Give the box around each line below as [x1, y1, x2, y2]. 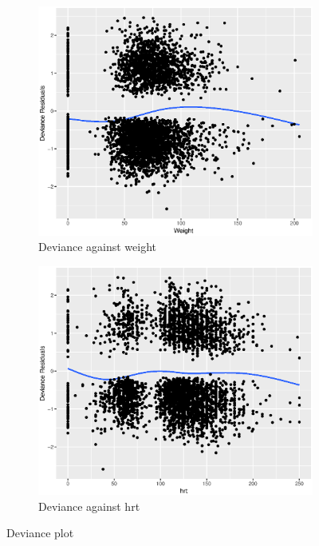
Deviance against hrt [38, 497, 140, 514]
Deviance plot [6, 524, 74, 541]
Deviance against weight [38, 238, 157, 255]
